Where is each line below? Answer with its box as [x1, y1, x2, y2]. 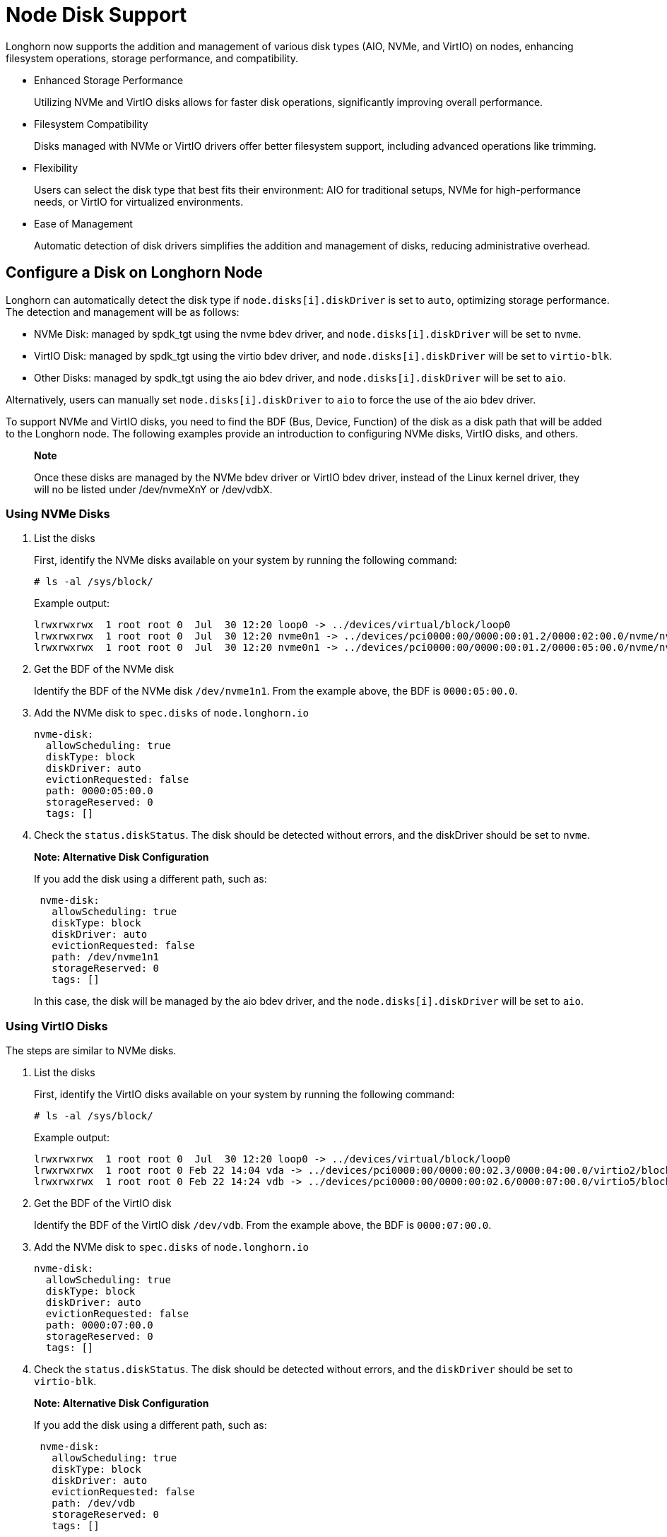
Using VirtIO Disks [6, 1018, 108, 1033]
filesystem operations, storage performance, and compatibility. [6, 52, 299, 64]
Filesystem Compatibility [34, 117, 148, 130]
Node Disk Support [6, 3, 187, 27]
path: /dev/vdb [52, 1497, 136, 1509]
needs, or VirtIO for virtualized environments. [34, 195, 244, 208]
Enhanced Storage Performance [34, 73, 184, 86]
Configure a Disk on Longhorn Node [6, 264, 263, 282]
